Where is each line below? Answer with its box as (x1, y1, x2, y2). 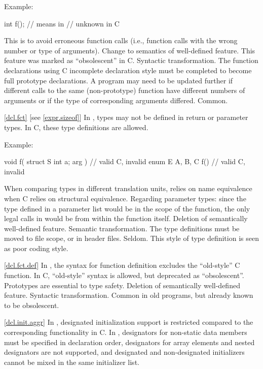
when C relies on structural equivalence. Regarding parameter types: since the (4, 193, 246, 203)
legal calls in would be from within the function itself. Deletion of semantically (4, 213, 248, 224)
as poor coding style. (4, 242, 68, 253)
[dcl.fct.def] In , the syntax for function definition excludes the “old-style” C (4, 260, 240, 270)
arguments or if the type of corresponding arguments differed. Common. (4, 95, 228, 105)
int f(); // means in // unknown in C (4, 18, 120, 28)
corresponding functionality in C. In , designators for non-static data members (4, 327, 247, 337)
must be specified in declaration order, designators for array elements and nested (4, 336, 255, 347)
